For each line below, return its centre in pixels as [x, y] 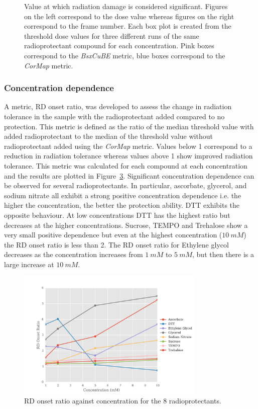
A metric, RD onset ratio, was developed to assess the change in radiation [118, 106]
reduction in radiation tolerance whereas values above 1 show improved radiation [128, 156]
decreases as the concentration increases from [74, 254]
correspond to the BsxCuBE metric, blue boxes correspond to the [125, 55]
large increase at [29, 264]
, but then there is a [223, 254]
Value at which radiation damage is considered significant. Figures [126, 6]
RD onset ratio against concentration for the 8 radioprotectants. [123, 401]
